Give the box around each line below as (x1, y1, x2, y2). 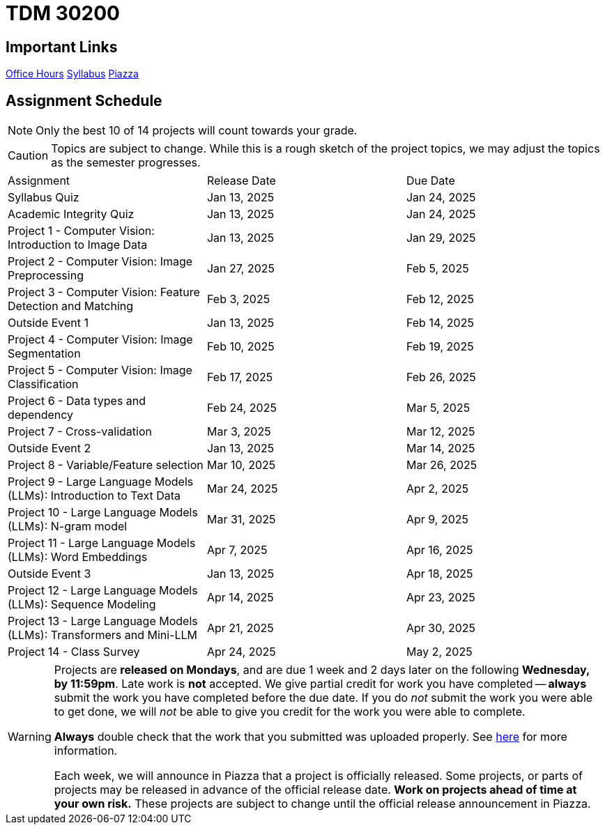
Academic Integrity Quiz (8, 207, 135, 222)
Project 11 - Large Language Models (8, 536, 196, 551)
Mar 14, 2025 (406, 441, 475, 456)
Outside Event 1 (8, 316, 89, 330)
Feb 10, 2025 (206, 339, 275, 354)
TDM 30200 (6, 1, 120, 25)
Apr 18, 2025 (406, 567, 473, 581)
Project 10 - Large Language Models (8, 505, 198, 520)
